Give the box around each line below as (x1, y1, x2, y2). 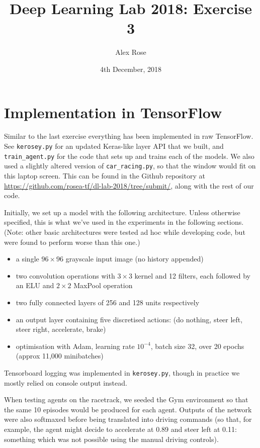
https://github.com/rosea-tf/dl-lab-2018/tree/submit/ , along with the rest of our (4, 180, 254, 191)
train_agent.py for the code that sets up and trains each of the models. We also (4, 150, 254, 161)
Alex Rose (115, 47, 146, 57)
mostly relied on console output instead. (4, 377, 127, 388)
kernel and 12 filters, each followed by (134, 270, 250, 281)
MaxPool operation (73, 280, 133, 291)
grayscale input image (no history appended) (65, 253, 204, 264)
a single (16, 253, 39, 264)
